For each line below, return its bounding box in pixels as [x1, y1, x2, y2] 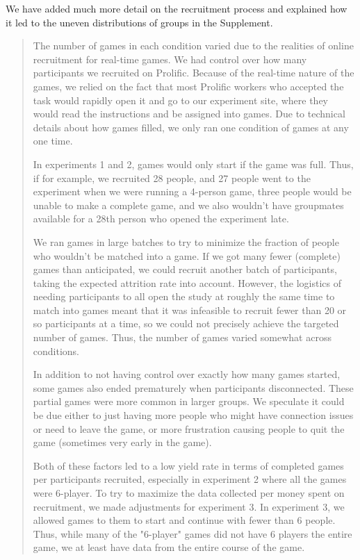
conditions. [33, 343, 80, 358]
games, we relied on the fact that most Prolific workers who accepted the [33, 79, 344, 93]
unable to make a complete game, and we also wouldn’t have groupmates [33, 197, 344, 212]
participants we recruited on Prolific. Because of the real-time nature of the [33, 65, 354, 80]
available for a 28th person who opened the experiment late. [33, 211, 289, 226]
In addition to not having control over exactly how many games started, [33, 367, 341, 381]
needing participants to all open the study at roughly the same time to [33, 289, 335, 304]
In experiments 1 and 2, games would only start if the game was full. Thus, [33, 156, 354, 171]
